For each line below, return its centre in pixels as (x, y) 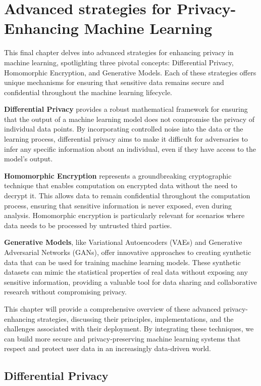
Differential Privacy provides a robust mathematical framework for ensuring (126, 109)
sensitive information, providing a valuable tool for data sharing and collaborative (131, 282)
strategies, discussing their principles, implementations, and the (136, 318)
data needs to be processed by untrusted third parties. (88, 225)
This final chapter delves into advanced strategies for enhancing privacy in (119, 52)
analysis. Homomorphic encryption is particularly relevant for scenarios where (124, 215)
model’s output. (29, 159)
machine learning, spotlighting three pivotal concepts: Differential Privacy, (119, 62)
